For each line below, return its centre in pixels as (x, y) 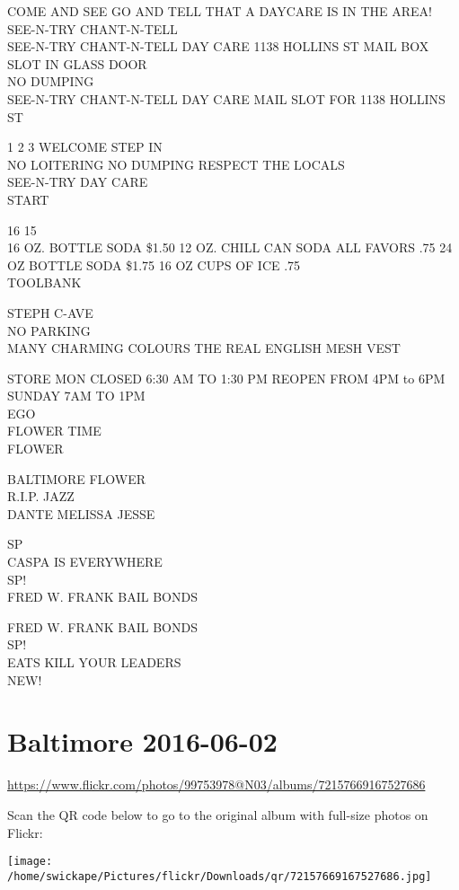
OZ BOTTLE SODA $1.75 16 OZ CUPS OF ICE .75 (154, 264)
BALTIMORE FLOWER (77, 478)
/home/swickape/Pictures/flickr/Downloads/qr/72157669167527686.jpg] (220, 876)
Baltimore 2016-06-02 (142, 741)
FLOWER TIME (54, 431)
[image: (30, 862)
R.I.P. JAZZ (41, 496)
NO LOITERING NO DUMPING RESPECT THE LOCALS (176, 164)
